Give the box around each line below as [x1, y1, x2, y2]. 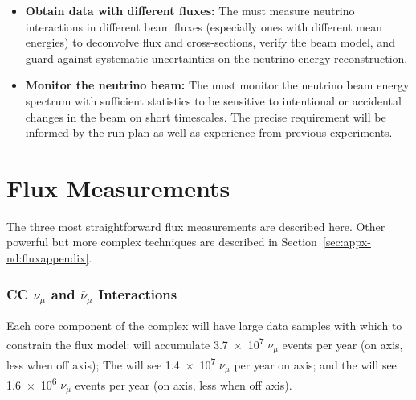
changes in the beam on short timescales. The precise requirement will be [25, 108, 386, 125]
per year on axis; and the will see [234, 356, 397, 373]
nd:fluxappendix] [6, 249, 89, 266]
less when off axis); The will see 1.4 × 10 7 [6, 353, 216, 373]
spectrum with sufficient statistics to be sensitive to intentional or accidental [25, 92, 402, 109]
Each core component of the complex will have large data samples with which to [6, 316, 402, 333]
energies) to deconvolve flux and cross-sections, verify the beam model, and [25, 34, 395, 51]
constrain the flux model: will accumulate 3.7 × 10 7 [6, 333, 264, 353]
